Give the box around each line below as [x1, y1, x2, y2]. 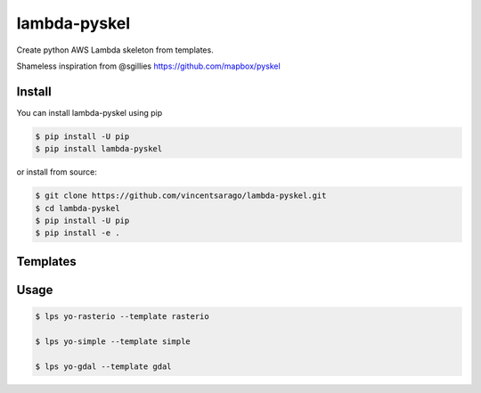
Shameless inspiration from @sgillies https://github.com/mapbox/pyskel [16, 61, 281, 71]
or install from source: [16, 167, 97, 177]
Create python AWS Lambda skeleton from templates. [16, 45, 214, 55]
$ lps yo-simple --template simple [35, 336, 191, 347]
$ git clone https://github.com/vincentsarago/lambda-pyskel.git [35, 191, 327, 201]
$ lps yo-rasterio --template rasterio [35, 311, 209, 321]
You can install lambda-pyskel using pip [16, 107, 163, 118]
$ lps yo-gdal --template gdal [35, 361, 173, 372]
